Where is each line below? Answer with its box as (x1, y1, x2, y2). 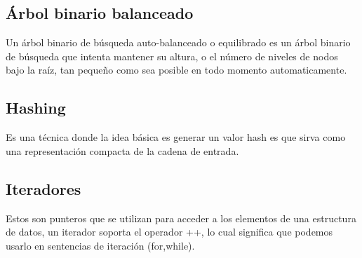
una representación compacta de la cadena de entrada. (6, 143, 239, 158)
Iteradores (6, 177, 81, 199)
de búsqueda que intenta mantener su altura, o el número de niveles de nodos (6, 48, 338, 63)
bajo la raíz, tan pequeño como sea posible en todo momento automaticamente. (6, 62, 347, 77)
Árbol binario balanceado (6, 2, 194, 24)
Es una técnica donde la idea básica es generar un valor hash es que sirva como (6, 130, 346, 144)
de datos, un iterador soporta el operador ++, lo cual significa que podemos (6, 224, 333, 239)
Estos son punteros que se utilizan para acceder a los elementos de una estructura (6, 210, 356, 225)
